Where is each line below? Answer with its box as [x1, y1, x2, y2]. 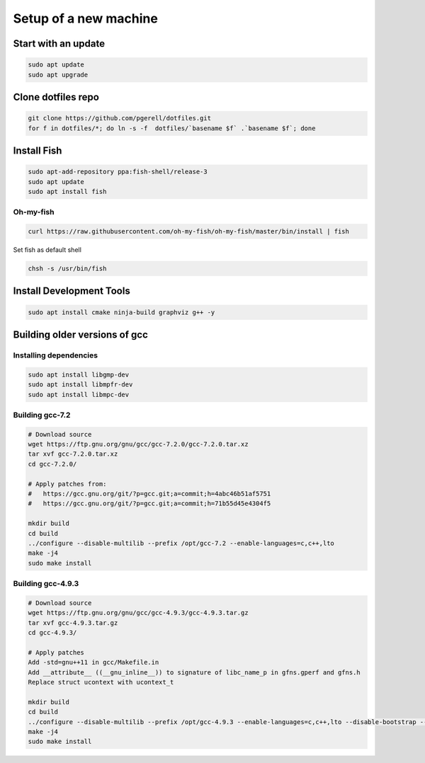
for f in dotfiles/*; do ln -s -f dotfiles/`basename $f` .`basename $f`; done [28, 124, 316, 132]
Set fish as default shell [13, 246, 81, 254]
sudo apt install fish [28, 188, 107, 195]
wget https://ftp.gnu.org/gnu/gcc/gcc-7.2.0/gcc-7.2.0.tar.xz [28, 440, 249, 449]
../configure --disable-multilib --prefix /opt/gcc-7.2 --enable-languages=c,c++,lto [28, 539, 334, 547]
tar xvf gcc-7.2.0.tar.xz [28, 450, 118, 458]
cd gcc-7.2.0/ [28, 460, 77, 468]
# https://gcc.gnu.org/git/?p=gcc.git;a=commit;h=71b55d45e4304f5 [28, 500, 271, 507]
